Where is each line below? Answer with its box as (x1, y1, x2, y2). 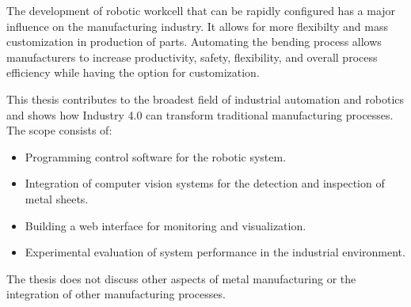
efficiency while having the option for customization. (6, 64, 260, 81)
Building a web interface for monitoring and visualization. (25, 217, 306, 233)
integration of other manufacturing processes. (6, 286, 226, 302)
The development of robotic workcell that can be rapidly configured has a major (6, 2, 396, 18)
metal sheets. (25, 190, 89, 207)
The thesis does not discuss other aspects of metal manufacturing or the (6, 270, 356, 286)
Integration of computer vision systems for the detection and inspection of (25, 175, 385, 191)
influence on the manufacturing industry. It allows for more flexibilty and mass (6, 17, 388, 34)
